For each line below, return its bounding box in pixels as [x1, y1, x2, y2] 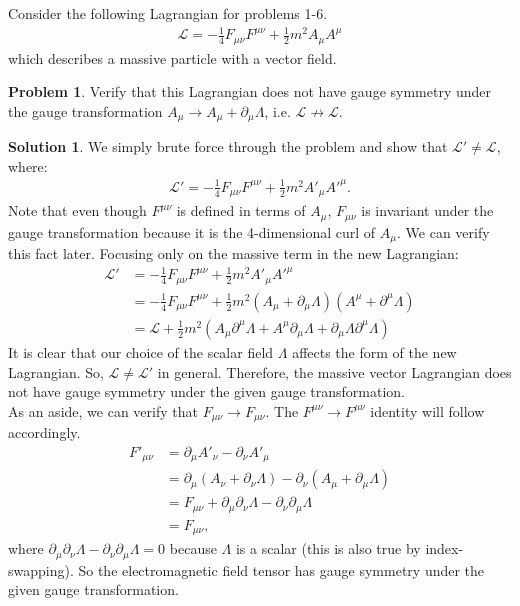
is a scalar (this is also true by [235, 538, 421, 559]
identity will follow [370, 400, 485, 421]
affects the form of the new [292, 341, 457, 362]
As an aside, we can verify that [8, 400, 198, 421]
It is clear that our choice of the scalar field [8, 341, 274, 362]
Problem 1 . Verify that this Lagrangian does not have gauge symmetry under [8, 81, 492, 102]
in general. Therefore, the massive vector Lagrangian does [157, 361, 512, 382]
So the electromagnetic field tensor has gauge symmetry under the [78, 559, 485, 580]
